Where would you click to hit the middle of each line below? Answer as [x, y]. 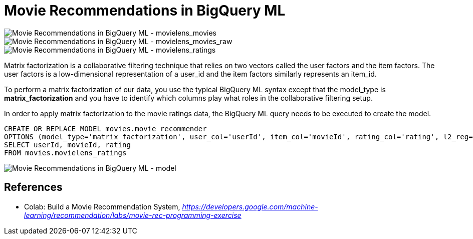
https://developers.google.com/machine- [250, 206]
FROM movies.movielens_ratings [65, 153]
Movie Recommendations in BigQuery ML [145, 11]
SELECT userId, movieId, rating [67, 145]
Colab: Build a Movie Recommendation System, [102, 206]
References [33, 187]
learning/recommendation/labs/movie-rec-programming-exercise [133, 215]
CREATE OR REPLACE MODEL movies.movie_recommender [105, 129]
